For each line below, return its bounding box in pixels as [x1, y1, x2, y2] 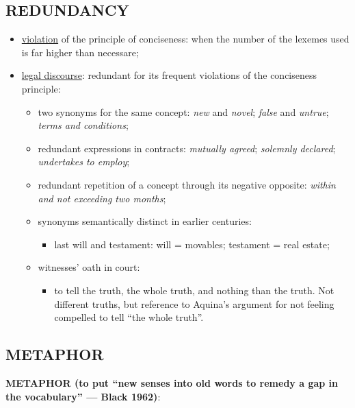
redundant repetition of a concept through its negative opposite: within [38, 177, 336, 191]
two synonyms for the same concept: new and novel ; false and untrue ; [38, 104, 329, 119]
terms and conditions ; [38, 118, 129, 132]
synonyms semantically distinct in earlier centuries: [38, 214, 252, 228]
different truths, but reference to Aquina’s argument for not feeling [54, 296, 334, 311]
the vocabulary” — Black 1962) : [5, 389, 161, 403]
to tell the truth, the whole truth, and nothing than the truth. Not [54, 283, 334, 297]
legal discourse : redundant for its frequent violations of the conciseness [21, 68, 317, 82]
